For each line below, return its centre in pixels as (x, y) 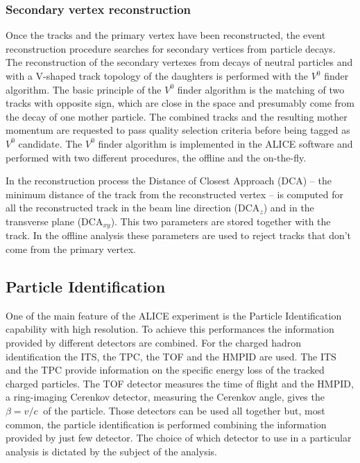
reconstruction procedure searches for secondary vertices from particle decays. (171, 48)
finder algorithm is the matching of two (261, 89)
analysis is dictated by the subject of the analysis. (111, 451)
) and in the (289, 208)
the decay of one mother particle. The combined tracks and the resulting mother (177, 116)
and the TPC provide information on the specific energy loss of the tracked (165, 370)
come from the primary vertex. (71, 248)
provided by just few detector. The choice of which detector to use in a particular (179, 438)
